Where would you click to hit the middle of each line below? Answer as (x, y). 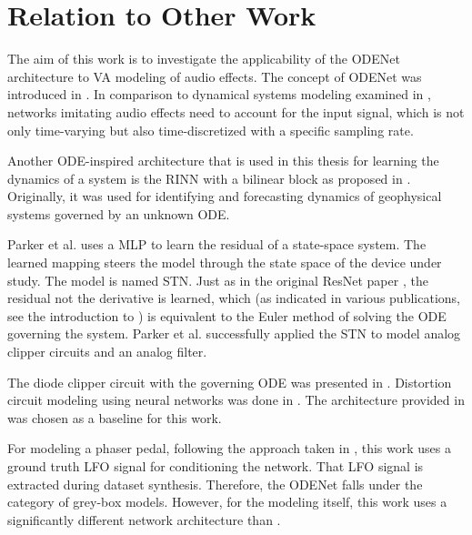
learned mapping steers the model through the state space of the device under (225, 262)
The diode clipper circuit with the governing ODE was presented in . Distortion (230, 382)
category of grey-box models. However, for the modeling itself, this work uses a (227, 502)
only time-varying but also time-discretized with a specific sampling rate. (211, 130)
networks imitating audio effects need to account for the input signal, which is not (236, 111)
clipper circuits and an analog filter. (107, 352)
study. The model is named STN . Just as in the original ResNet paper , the (218, 280)
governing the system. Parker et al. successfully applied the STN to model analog (234, 333)
